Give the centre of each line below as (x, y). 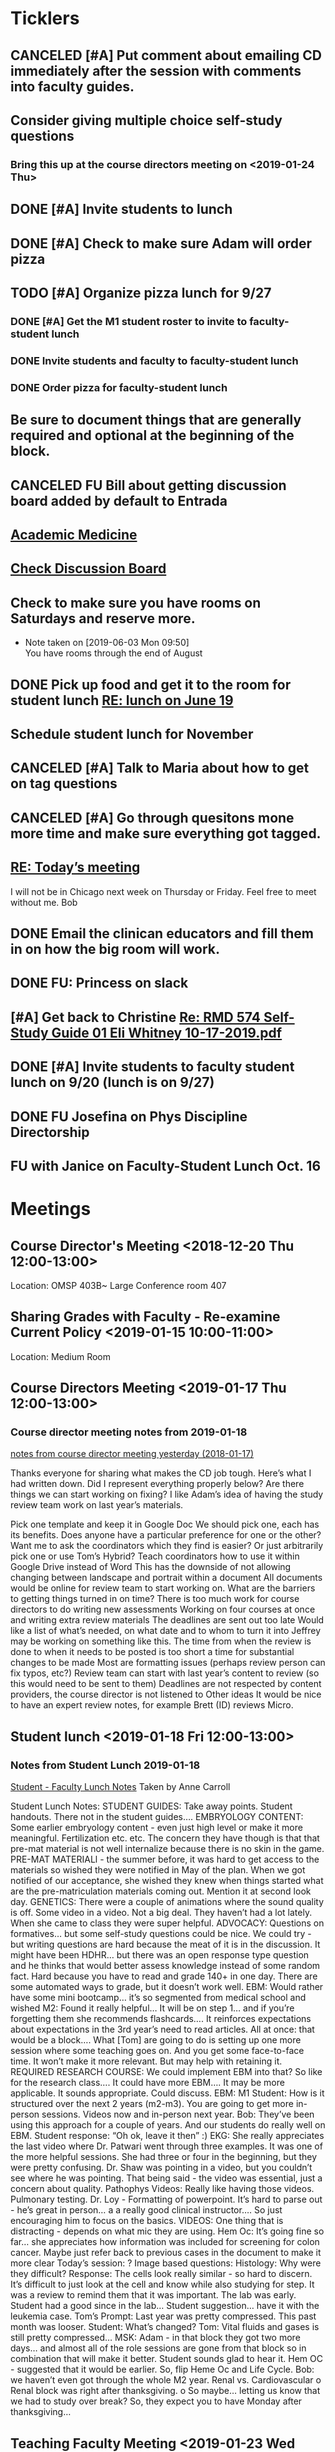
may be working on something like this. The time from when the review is (161, 1641)
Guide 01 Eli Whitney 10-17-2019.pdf (167, 1032)
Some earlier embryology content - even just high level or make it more (156, 1828)
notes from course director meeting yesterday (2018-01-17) (132, 1454)
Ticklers (45, 18)
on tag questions (64, 783)
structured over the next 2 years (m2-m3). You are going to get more (152, 2104)
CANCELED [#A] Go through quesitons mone (152, 817)
